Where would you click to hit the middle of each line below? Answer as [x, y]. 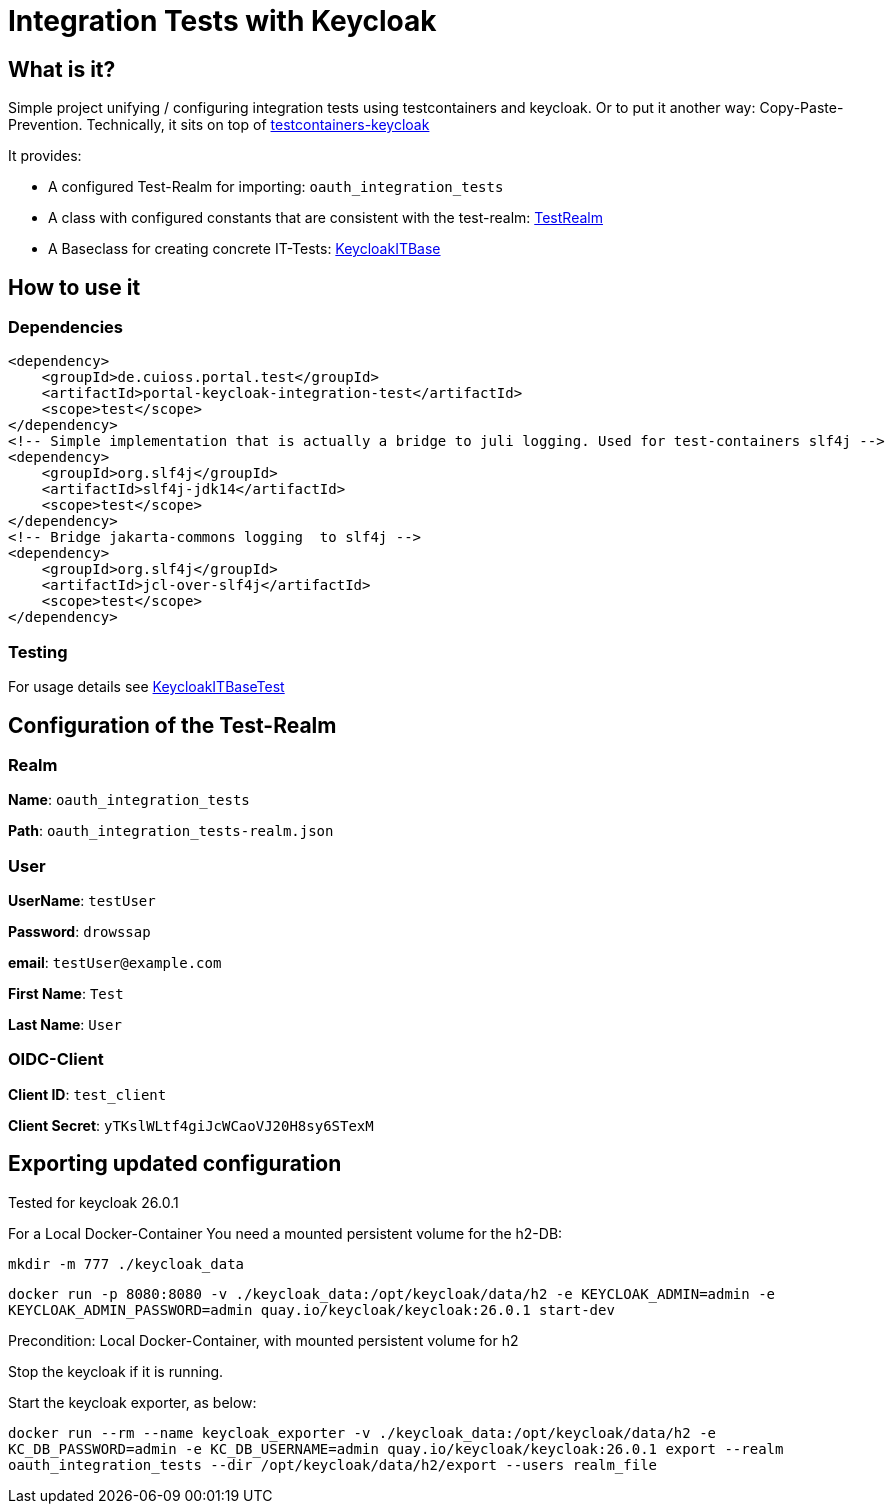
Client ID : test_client [87, 1094]
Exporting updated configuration [175, 1164]
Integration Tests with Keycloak [222, 21]
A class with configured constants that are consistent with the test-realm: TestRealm [325, 218]
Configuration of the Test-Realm [172, 725]
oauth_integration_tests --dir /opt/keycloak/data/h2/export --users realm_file [333, 1464]
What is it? [62, 69]
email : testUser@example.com [115, 963]
